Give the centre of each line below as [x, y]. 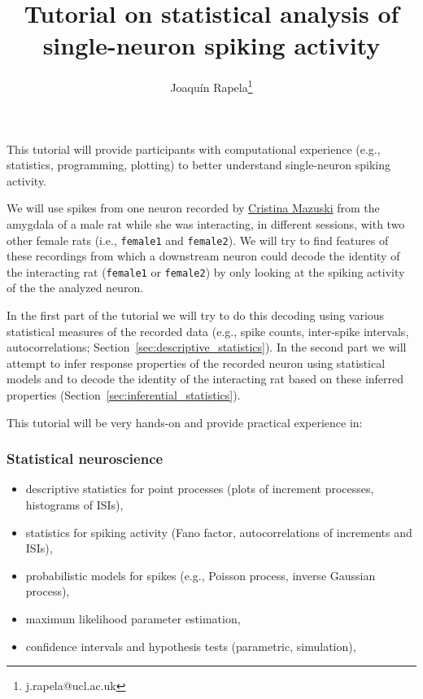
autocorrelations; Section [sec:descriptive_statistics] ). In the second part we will [207, 347]
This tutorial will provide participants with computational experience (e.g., [194, 149]
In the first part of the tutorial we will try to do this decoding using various [196, 315]
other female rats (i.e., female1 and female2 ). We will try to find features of [198, 240]
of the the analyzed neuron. [75, 288]
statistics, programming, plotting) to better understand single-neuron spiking [199, 165]
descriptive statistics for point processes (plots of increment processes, [200, 489]
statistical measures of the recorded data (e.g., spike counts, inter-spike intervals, [208, 331]
